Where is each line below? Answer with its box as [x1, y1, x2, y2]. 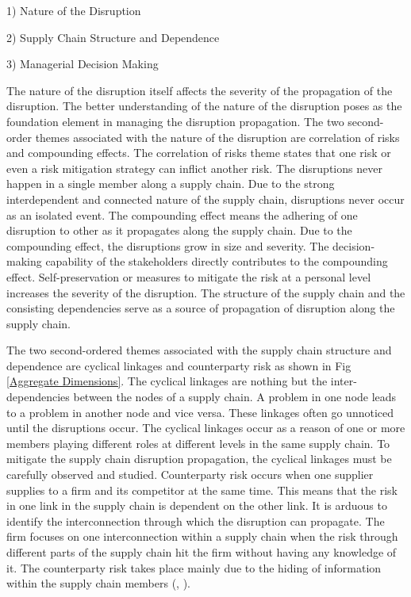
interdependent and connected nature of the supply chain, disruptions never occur [6, 190, 405, 207]
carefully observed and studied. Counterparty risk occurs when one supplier [6, 466, 374, 483]
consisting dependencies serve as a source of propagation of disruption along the [6, 300, 395, 316]
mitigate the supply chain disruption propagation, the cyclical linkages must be [6, 450, 392, 467]
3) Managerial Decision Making [6, 55, 159, 72]
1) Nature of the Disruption [6, 2, 141, 18]
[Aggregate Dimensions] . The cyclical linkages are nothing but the [6, 373, 328, 389]
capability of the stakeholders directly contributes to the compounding [45, 253, 388, 270]
